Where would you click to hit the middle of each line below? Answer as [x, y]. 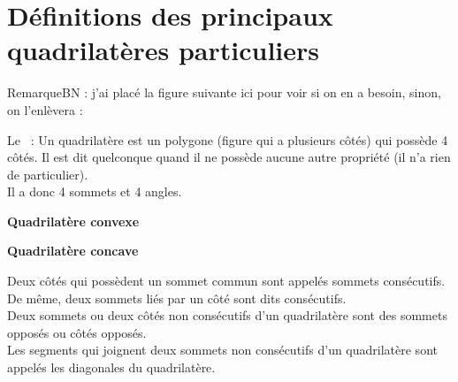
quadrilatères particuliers [164, 50]
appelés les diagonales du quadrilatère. [111, 367]
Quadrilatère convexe [73, 221]
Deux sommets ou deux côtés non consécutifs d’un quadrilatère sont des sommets [227, 315]
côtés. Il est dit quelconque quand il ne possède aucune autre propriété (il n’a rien [229, 157]
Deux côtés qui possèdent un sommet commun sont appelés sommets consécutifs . [226, 281]
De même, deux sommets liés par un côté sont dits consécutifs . [177, 298]
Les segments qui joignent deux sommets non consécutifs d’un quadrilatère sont [222, 350]
